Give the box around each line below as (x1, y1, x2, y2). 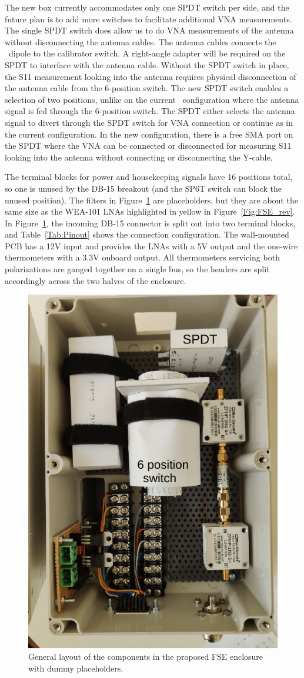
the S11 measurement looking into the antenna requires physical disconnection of (5, 70, 296, 82)
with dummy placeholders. (28, 662, 123, 674)
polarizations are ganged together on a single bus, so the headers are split (5, 263, 270, 275)
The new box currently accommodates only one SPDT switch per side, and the (5, 1, 289, 13)
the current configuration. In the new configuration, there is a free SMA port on (5, 128, 293, 140)
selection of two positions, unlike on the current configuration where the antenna (5, 93, 299, 105)
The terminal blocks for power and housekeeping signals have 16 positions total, (5, 171, 293, 183)
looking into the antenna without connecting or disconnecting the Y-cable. (5, 151, 273, 163)
